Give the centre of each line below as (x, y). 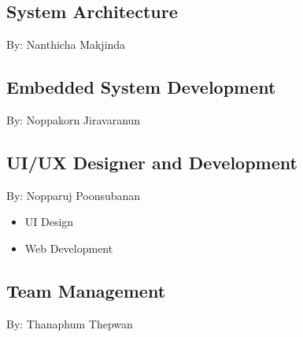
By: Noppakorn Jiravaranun (74, 120)
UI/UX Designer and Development (152, 162)
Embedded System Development (141, 87)
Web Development (69, 248)
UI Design (49, 222)
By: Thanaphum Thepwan (70, 323)
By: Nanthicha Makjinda (66, 44)
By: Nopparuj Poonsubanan (74, 195)
